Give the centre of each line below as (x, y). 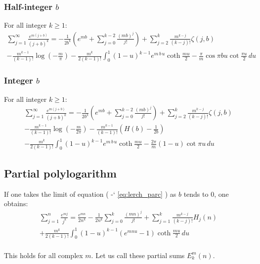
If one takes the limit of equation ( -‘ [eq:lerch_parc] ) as (90, 194)
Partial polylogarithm (60, 173)
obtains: (16, 203)
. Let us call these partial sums (138, 255)
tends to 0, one (206, 194)
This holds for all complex (43, 255)
